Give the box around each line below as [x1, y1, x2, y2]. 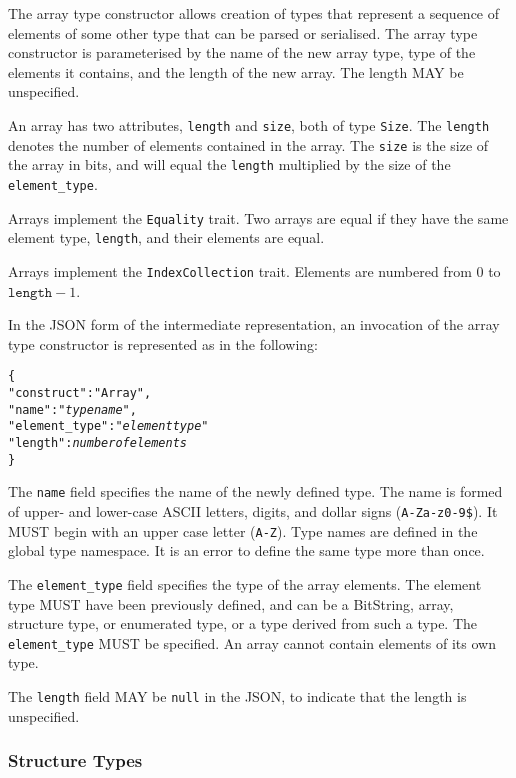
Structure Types [8, 748, 143, 773]
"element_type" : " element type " [8, 419, 209, 434]
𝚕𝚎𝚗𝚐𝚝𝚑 [8, 285, 53, 300]
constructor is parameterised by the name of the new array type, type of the [8, 42, 476, 63]
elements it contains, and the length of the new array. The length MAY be [8, 61, 464, 82]
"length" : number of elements [8, 435, 188, 450]
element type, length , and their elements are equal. [8, 227, 325, 248]
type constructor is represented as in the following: [8, 333, 319, 354]
